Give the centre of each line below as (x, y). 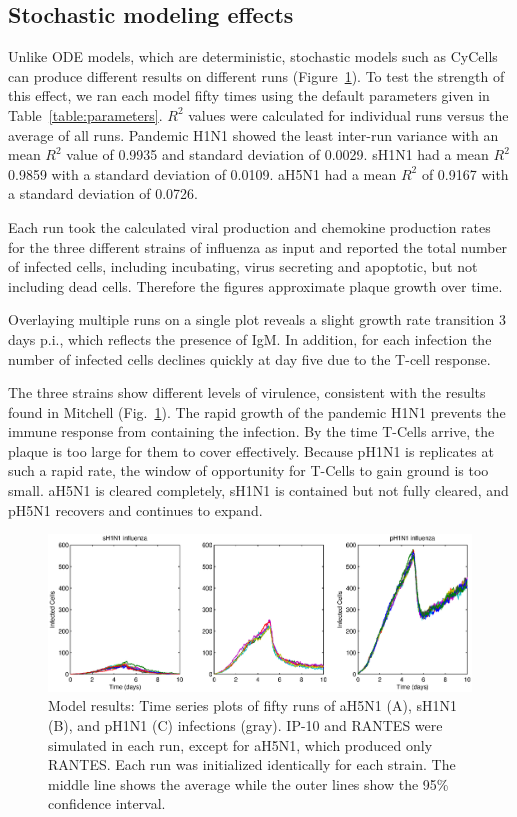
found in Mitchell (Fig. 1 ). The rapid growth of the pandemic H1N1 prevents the (257, 411)
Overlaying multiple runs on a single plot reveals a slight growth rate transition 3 (257, 319)
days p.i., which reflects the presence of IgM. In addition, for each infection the (250, 338)
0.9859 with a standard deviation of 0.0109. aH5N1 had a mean (202, 173)
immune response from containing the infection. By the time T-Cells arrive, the (251, 431)
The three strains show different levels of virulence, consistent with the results (247, 392)
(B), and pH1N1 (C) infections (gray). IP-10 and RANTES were (245, 724)
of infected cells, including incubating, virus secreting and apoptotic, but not (243, 266)
